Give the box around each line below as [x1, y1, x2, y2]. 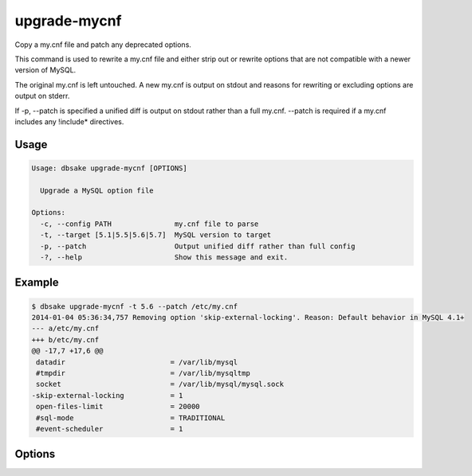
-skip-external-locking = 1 [31, 391, 183, 400]
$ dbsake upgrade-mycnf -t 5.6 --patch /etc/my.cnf [31, 302, 238, 310]
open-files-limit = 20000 [36, 402, 200, 412]
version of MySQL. [14, 65, 77, 75]
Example [14, 275, 59, 290]
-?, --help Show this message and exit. [40, 253, 289, 262]
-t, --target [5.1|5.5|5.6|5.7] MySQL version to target [40, 231, 272, 240]
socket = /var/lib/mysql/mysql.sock [36, 380, 285, 389]
